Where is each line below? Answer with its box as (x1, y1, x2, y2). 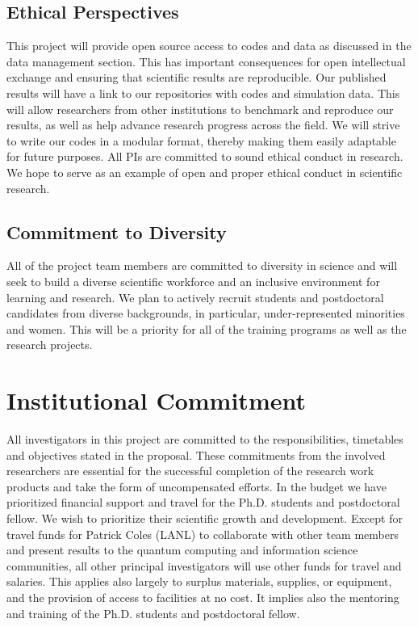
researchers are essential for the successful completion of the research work (6, 462, 374, 479)
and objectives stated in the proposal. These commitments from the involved (6, 446, 386, 463)
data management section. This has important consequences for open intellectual (6, 53, 406, 69)
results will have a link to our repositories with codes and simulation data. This (6, 84, 400, 101)
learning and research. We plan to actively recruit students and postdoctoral (6, 288, 384, 305)
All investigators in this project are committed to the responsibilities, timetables (6, 431, 403, 448)
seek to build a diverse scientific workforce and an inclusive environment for (6, 272, 380, 289)
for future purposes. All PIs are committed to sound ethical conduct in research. (6, 148, 403, 165)
